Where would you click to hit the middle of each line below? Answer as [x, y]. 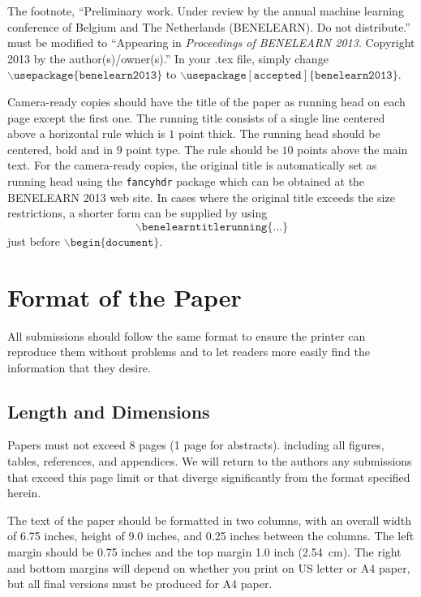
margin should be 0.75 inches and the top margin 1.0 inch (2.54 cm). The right [204, 552]
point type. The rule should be [202, 149]
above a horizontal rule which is [86, 133]
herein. [24, 493]
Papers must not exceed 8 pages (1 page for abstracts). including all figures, [196, 445]
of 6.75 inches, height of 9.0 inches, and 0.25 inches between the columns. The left [211, 536]
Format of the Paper [125, 296]
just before [34, 241]
